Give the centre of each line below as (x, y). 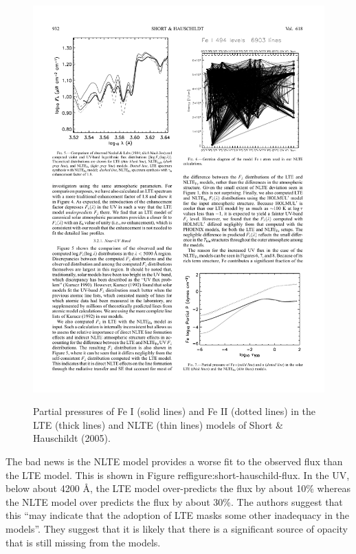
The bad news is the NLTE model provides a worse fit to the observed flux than (174, 461)
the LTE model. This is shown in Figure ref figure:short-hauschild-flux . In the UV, (178, 475)
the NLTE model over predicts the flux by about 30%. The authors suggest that (174, 501)
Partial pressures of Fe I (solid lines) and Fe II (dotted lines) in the (175, 411)
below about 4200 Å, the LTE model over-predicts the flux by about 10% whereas (178, 488)
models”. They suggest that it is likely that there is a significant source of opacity (177, 529)
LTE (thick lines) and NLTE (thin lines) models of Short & (158, 424)
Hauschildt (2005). (72, 438)
